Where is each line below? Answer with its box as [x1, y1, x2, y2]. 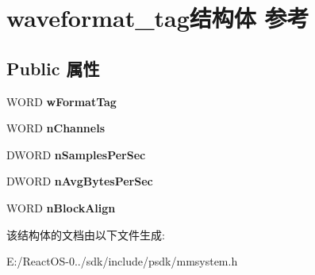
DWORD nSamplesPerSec [6, 146, 146, 162]
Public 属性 [6, 55, 100, 80]
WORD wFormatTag [6, 93, 117, 109]
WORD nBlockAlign [6, 199, 116, 216]
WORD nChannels [6, 120, 106, 136]
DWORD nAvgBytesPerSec [6, 173, 153, 189]
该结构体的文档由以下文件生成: [6, 226, 165, 243]
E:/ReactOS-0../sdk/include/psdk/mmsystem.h [6, 253, 238, 269]
